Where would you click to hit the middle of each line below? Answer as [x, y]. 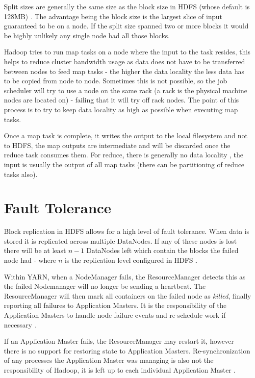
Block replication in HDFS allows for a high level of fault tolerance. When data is [127, 231]
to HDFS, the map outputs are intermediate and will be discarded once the [117, 145]
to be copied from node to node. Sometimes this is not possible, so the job [115, 81]
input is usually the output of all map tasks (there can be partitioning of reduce [124, 164]
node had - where [30, 260]
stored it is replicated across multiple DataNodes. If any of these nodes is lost [120, 240]
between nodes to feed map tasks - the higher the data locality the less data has [124, 71]
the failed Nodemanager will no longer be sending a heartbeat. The [105, 286]
